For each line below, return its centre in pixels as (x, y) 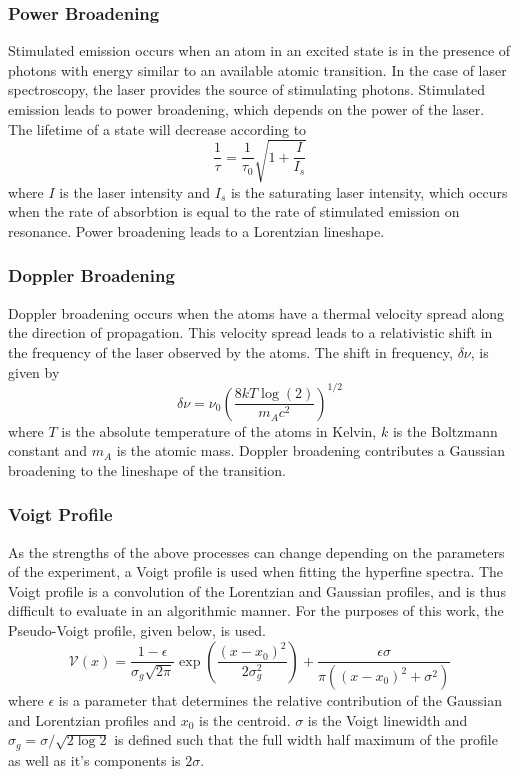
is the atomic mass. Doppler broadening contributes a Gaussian (311, 450)
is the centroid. (245, 719)
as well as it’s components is (94, 759)
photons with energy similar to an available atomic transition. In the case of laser (257, 69)
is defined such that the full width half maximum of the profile (306, 739)
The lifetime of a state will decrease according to (157, 128)
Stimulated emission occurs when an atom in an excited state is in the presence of (259, 50)
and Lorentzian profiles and (92, 719)
